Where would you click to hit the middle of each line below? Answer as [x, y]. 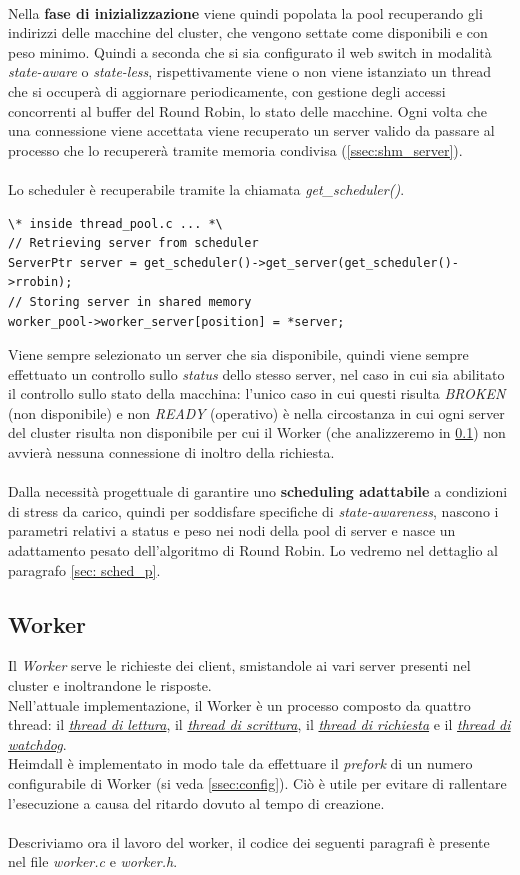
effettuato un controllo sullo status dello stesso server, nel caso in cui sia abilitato [256, 373]
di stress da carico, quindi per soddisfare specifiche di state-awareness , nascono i [253, 510]
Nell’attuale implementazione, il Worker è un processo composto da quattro [239, 704]
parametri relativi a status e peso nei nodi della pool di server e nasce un [232, 530]
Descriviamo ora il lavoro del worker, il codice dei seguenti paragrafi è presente [249, 841]
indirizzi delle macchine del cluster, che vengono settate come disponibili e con [248, 32]
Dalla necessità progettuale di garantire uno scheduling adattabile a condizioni [258, 491]
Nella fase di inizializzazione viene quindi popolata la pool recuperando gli [245, 12]
